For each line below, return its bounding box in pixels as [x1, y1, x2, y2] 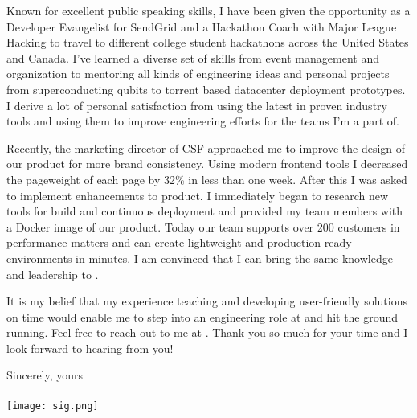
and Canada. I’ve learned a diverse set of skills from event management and [6, 49, 379, 66]
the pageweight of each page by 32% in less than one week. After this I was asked [6, 170, 407, 187]
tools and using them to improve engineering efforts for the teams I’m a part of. [6, 113, 399, 129]
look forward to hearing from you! [6, 339, 174, 356]
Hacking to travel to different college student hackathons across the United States [6, 34, 409, 51]
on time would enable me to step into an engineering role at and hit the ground [6, 308, 399, 325]
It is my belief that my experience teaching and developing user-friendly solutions [6, 293, 407, 309]
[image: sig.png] [6, 400, 99, 412]
